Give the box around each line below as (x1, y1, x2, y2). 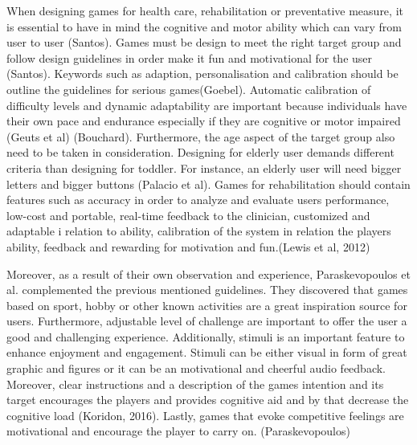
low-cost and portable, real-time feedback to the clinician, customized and (6, 206, 370, 223)
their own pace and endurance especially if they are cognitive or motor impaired (6, 112, 401, 129)
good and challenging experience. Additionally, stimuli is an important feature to (6, 328, 405, 345)
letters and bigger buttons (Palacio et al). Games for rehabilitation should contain (6, 175, 411, 192)
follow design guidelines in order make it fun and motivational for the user (6, 49, 373, 66)
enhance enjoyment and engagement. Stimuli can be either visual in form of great (6, 344, 407, 361)
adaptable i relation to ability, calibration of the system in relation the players (6, 222, 391, 239)
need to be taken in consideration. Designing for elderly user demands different (6, 144, 395, 161)
